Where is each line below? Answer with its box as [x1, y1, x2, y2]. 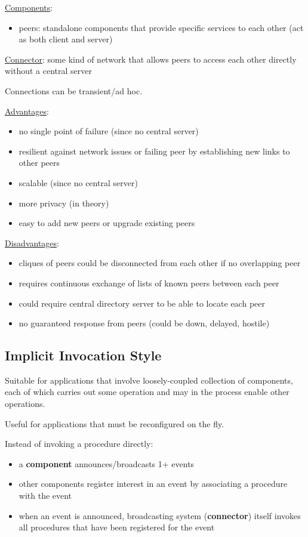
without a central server [5, 64, 93, 77]
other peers [19, 156, 60, 169]
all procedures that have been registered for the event [19, 521, 215, 533]
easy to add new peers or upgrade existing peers [19, 217, 195, 229]
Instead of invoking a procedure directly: [5, 437, 153, 450]
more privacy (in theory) [19, 196, 109, 209]
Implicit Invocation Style [5, 346, 162, 365]
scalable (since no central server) [19, 176, 138, 189]
